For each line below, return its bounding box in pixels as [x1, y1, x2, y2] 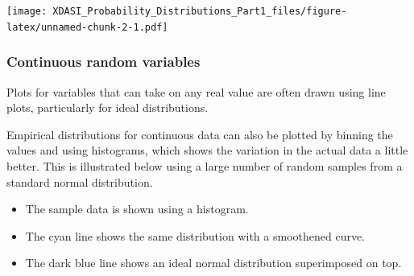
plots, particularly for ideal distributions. [6, 99, 209, 116]
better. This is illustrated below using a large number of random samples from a [6, 157, 403, 174]
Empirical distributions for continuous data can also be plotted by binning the [6, 126, 393, 142]
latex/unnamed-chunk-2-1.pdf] [6, 21, 168, 33]
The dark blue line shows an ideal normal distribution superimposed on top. [25, 254, 402, 271]
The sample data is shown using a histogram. [25, 200, 249, 217]
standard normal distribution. [6, 173, 153, 190]
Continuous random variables [6, 51, 201, 72]
